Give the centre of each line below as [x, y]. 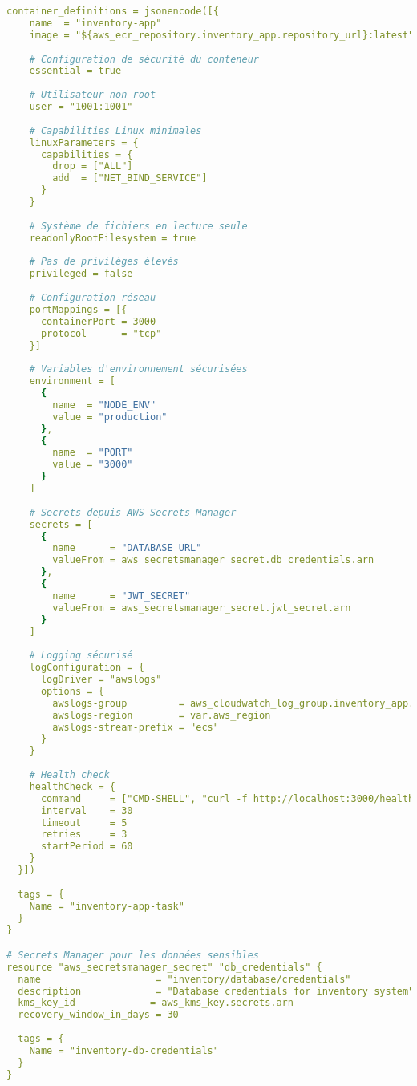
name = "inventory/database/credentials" [184, 979]
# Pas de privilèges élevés [104, 262]
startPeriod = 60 [87, 847]
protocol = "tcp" [101, 333]
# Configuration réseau [93, 298]
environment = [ [73, 381]
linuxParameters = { [84, 142]
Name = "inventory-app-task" [107, 906]
